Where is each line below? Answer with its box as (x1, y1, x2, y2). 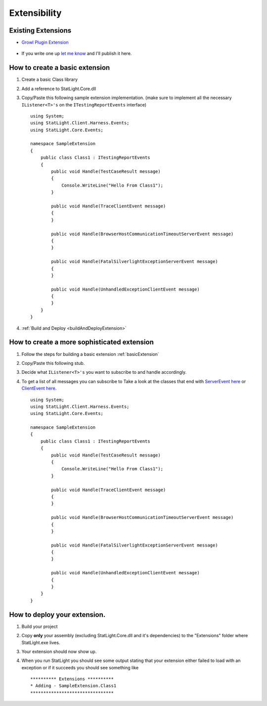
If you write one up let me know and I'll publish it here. (21, 50, 132, 56)
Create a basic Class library (21, 77, 78, 83)
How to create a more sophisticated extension (9, 338, 154, 347)
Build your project (21, 623, 58, 629)
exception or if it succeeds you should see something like (21, 664, 139, 670)
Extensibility (9, 7, 62, 18)
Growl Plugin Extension (21, 40, 69, 46)
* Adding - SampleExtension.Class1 (30, 683, 117, 689)
